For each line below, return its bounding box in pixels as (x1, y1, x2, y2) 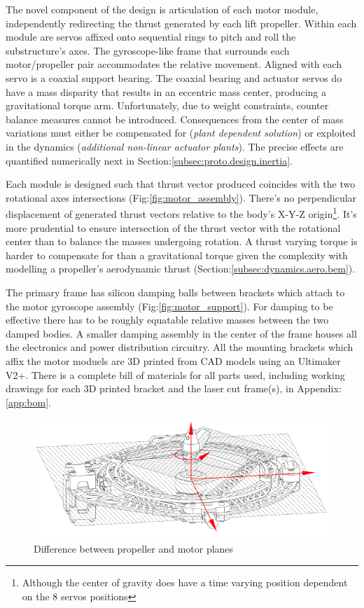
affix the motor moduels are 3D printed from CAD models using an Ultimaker (6, 353, 341, 368)
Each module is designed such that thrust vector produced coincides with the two (6, 177, 356, 191)
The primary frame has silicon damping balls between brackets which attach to (6, 284, 345, 299)
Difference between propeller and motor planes (34, 541, 234, 555)
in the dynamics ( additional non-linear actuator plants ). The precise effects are (6, 139, 344, 153)
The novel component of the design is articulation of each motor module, (6, 2, 318, 16)
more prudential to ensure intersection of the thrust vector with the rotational (6, 220, 341, 235)
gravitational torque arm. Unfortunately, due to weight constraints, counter (6, 98, 329, 113)
